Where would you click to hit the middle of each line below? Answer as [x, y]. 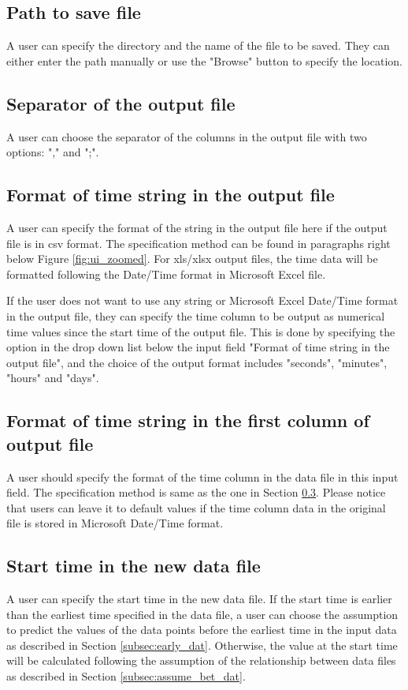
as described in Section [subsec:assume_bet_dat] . [126, 676]
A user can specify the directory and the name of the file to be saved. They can [198, 45]
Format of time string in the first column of [188, 420]
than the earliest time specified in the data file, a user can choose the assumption [202, 614]
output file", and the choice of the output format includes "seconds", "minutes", [197, 362]
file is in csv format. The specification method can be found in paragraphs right [198, 243]
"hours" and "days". [53, 378]
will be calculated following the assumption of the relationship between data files [201, 660]
